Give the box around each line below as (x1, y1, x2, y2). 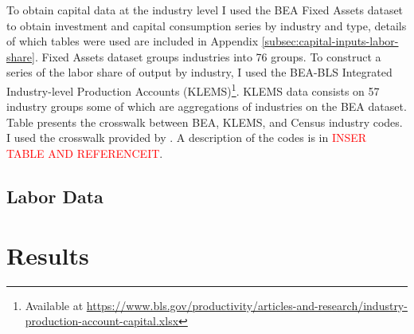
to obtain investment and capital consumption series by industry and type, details (6, 17, 407, 33)
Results (6, 238, 89, 271)
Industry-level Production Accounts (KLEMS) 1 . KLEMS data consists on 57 (6, 80, 380, 99)
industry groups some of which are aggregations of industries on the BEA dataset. (6, 98, 407, 115)
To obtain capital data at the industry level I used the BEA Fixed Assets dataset (6, 2, 404, 18)
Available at (25, 297, 84, 313)
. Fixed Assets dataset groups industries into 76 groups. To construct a (34, 48, 381, 65)
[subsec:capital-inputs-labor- (261, 33, 399, 49)
